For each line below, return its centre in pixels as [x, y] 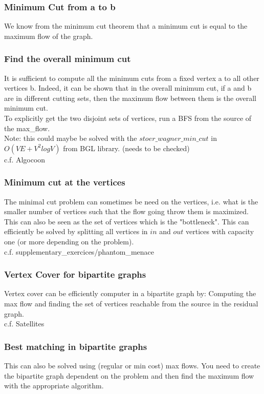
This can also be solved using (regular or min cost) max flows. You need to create [132, 365]
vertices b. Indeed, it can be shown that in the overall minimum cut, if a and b [128, 88]
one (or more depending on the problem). [69, 241]
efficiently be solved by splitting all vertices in [76, 231]
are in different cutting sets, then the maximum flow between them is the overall [130, 98]
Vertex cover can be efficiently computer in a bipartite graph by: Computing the [130, 293]
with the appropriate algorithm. [54, 386]
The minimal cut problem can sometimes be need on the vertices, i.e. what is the [131, 201]
